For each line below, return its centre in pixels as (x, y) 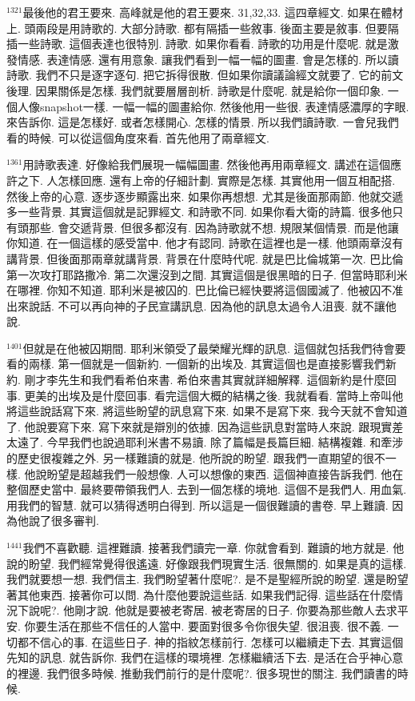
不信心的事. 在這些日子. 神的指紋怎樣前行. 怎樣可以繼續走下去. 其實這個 (216, 641)
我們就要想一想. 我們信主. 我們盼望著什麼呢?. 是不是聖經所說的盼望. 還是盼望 (207, 579)
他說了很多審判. (58, 521)
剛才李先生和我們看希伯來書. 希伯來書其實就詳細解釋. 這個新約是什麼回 (210, 380)
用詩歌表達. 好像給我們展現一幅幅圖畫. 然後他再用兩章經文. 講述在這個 (207, 164)
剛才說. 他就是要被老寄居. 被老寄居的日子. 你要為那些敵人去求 (236, 610)
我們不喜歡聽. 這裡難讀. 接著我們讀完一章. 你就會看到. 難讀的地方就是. (206, 547)
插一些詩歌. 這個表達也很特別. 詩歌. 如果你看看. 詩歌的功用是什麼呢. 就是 (197, 44)
